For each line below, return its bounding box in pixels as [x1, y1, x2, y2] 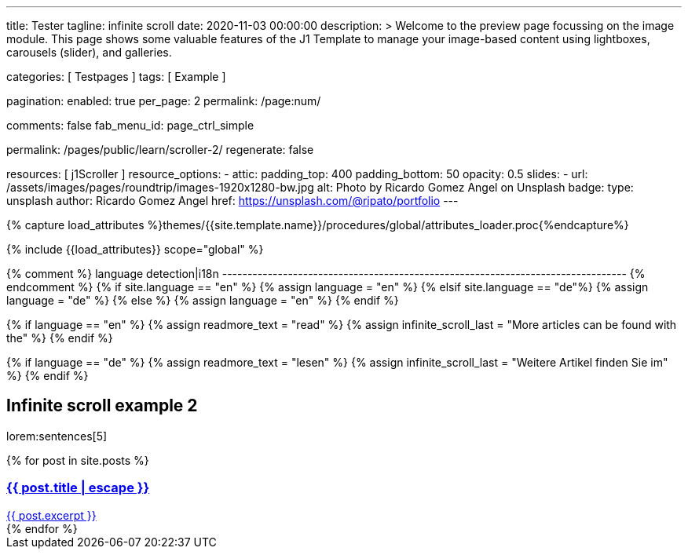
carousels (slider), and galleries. [6, 46, 172, 59]
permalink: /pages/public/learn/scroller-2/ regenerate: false [6, 143, 314, 156]
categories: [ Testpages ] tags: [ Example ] [6, 70, 226, 83]
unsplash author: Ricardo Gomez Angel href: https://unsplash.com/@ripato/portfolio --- [6, 194, 459, 207]
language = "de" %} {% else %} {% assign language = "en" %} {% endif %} [6, 294, 399, 307]
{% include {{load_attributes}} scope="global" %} [6, 243, 264, 256]
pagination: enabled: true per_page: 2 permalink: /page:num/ [6, 94, 321, 108]
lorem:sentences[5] [6, 429, 108, 443]
